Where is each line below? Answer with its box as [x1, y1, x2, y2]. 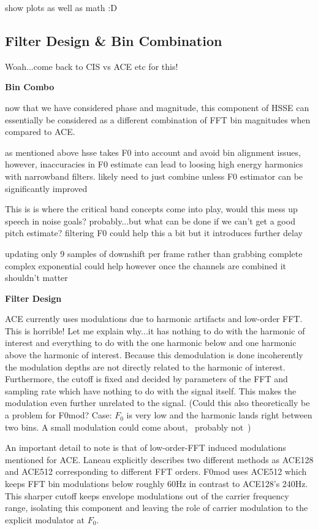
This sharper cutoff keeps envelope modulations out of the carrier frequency [5, 489, 289, 502]
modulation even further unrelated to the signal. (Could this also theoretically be [5, 396, 310, 409]
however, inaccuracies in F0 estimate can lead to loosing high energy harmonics [5, 158, 303, 171]
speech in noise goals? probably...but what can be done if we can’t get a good [5, 214, 295, 227]
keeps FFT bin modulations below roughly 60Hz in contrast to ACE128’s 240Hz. [5, 477, 308, 490]
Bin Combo [5, 80, 55, 93]
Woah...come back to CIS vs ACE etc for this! [5, 60, 178, 72]
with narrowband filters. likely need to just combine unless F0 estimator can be [5, 169, 303, 182]
